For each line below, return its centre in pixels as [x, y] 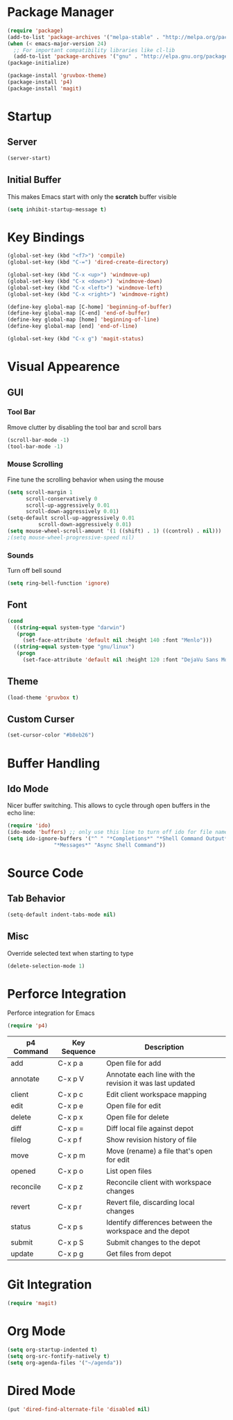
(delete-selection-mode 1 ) [46, 966]
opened [23, 1171]
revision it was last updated [151, 1083]
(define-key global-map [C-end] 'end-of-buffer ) [79, 313]
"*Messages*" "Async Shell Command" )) [110, 845]
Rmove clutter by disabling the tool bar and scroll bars [84, 427]
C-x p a [70, 1064]
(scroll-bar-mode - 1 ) [38, 440]
